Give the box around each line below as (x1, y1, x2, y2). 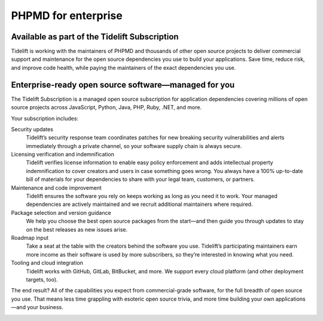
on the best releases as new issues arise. (26, 226, 128, 233)
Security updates (11, 125, 54, 132)
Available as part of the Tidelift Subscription (11, 32, 179, 42)
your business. (27, 304, 63, 311)
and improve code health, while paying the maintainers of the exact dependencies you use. (11, 64, 236, 71)
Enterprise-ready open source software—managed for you (11, 79, 235, 89)
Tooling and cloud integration (11, 260, 84, 267)
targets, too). (26, 276, 58, 283)
